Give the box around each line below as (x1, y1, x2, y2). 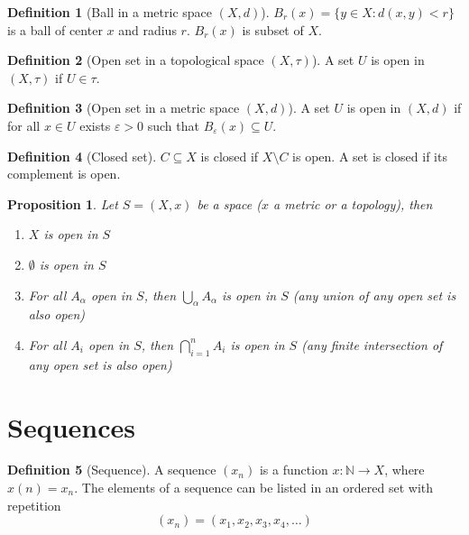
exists (79, 115, 111, 134)
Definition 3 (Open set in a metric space (7, 98, 240, 117)
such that (147, 115, 199, 134)
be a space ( (197, 194, 262, 213)
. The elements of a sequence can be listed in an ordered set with (74, 478, 434, 497)
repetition (7, 495, 61, 514)
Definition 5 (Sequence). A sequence (7, 460, 216, 479)
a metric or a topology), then (273, 194, 433, 213)
